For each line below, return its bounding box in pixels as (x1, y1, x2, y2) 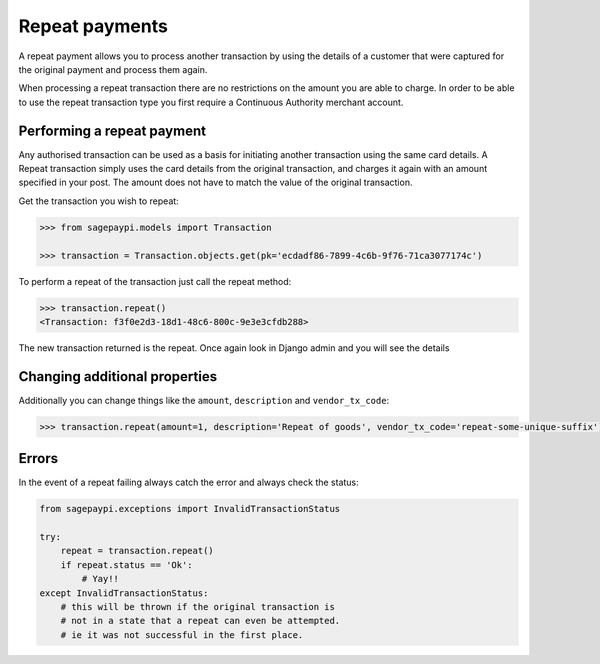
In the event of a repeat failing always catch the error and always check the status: (18, 476, 359, 489)
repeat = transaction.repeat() (60, 545, 214, 557)
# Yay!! (81, 573, 120, 585)
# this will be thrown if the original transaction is (60, 601, 335, 613)
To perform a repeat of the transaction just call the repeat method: (18, 275, 292, 287)
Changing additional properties (18, 368, 218, 385)
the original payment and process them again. (18, 63, 208, 75)
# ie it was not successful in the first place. (60, 629, 304, 640)
